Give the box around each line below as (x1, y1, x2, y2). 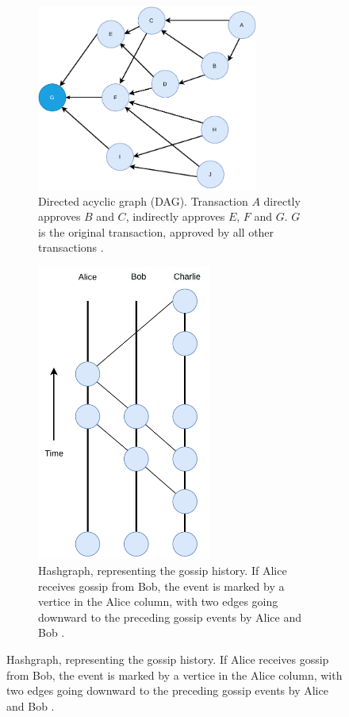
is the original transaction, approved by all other (38, 223, 274, 240)
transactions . (38, 239, 104, 256)
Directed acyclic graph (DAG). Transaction (38, 192, 248, 209)
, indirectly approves (125, 208, 225, 225)
